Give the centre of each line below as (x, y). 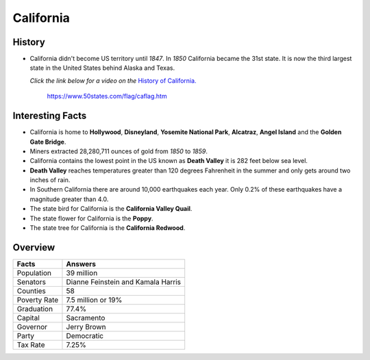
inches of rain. (50, 180)
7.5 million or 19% (94, 300)
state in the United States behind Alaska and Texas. (102, 68)
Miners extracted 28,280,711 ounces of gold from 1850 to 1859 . (119, 151)
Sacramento (86, 318)
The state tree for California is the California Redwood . (108, 228)
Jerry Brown (86, 326)
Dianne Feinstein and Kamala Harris (124, 282)
